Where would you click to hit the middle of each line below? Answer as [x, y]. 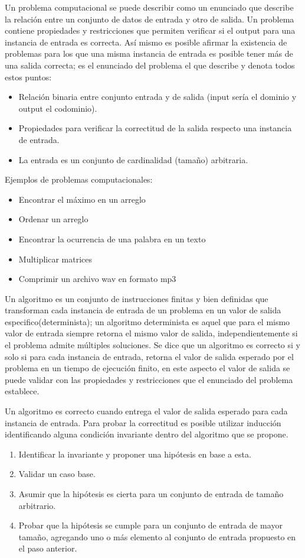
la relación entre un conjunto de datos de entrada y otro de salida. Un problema [150, 19]
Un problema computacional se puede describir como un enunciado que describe [149, 7]
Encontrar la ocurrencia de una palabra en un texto [112, 239]
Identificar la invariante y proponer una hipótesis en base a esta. [135, 454]
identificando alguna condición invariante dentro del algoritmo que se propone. [147, 434]
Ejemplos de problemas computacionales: [79, 179]
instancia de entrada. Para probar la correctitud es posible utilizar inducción [143, 422]
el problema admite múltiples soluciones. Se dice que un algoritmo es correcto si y [152, 345]
